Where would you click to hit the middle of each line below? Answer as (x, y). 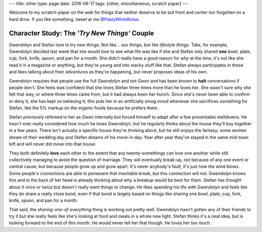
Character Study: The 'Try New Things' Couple (82, 33)
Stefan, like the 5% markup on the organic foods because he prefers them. (84, 108)
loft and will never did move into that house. (53, 144)
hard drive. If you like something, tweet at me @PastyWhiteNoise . (74, 19)
